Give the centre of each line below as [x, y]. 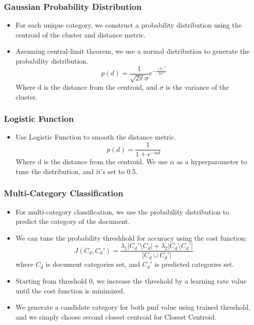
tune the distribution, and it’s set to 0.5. [77, 171]
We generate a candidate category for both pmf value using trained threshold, [133, 307]
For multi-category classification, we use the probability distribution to [122, 211]
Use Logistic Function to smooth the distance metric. [96, 137]
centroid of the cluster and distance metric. [80, 34]
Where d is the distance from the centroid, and [86, 87]
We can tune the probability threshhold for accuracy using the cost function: [131, 237]
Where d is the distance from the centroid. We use [92, 162]
